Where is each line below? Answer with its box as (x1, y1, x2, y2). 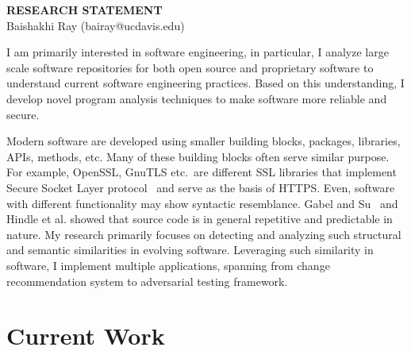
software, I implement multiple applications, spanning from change (6, 256, 330, 273)
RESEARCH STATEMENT (6, 2, 163, 17)
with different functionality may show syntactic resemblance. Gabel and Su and (6, 195, 398, 211)
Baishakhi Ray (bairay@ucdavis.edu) (6, 17, 185, 33)
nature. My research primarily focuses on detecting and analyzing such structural (6, 226, 401, 242)
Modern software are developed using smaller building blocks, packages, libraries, (6, 133, 401, 149)
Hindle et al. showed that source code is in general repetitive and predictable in (6, 210, 393, 227)
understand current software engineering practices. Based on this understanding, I (6, 75, 405, 91)
